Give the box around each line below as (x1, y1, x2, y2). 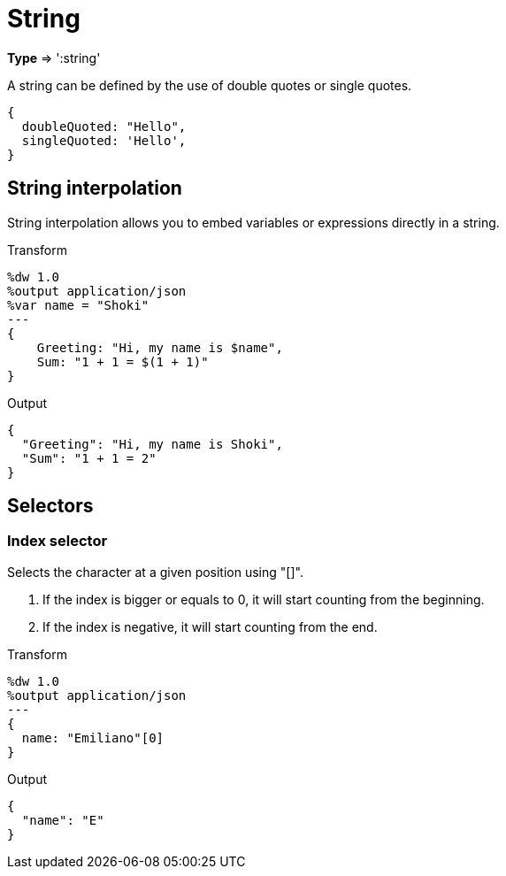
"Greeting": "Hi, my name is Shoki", (21, 436, 283, 451)
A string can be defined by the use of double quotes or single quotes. (7, 77, 412, 93)
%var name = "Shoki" (7, 297, 149, 312)
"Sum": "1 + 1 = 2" (21, 450, 157, 465)
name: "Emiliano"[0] (21, 730, 165, 745)
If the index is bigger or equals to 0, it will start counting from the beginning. (42, 591, 485, 607)
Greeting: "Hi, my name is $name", (36, 340, 283, 355)
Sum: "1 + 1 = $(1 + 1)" (36, 354, 209, 369)
